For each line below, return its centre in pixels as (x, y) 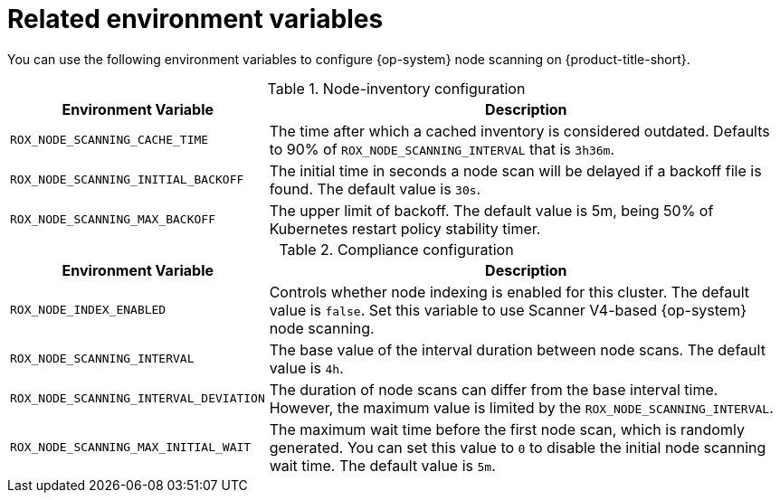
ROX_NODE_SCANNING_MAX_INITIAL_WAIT (131, 448)
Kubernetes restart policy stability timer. (405, 228)
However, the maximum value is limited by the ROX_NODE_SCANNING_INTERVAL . (521, 407)
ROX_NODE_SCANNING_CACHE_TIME (109, 140)
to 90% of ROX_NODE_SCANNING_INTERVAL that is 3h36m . (442, 149)
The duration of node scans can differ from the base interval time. (494, 389)
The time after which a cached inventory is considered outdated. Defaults (519, 131)
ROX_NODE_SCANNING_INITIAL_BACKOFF (127, 180)
